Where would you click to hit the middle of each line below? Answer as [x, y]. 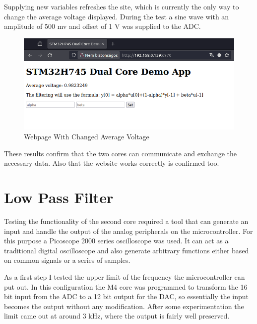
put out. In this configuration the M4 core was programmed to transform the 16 [126, 286]
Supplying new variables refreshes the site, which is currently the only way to [122, 6]
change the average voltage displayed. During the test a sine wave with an [117, 16]
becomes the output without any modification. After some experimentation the [124, 306]
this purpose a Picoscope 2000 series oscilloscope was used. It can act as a [116, 241]
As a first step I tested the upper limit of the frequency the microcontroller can [125, 276]
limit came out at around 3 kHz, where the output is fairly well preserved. [117, 316]
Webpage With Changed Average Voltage [87, 137]
